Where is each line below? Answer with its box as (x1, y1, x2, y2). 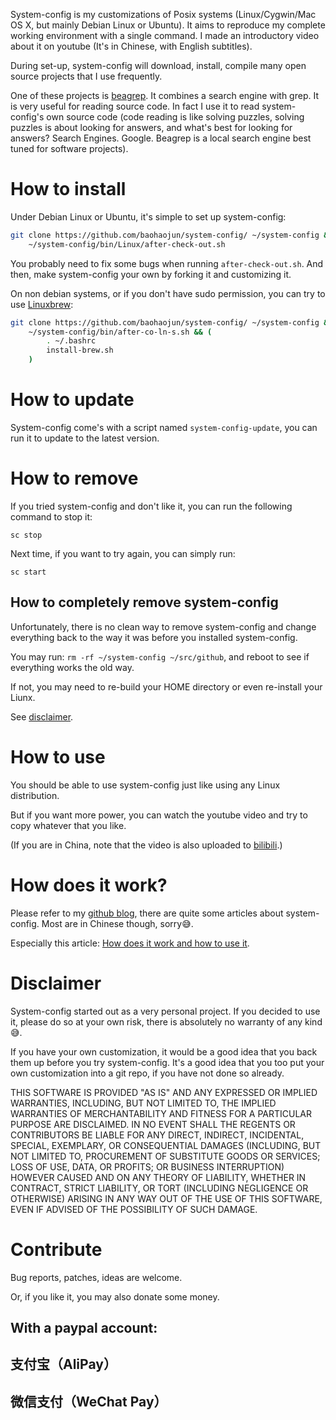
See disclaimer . (10, 710, 74, 723)
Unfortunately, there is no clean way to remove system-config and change (10, 620, 317, 633)
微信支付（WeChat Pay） (10, 1393, 168, 1410)
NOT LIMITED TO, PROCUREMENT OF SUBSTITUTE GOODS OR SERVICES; (10, 1150, 321, 1162)
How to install (10, 178, 127, 201)
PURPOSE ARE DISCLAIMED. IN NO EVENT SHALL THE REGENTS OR (10, 1118, 296, 1130)
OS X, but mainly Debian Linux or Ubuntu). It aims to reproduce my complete (10, 19, 326, 31)
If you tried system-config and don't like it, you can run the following (10, 500, 293, 512)
